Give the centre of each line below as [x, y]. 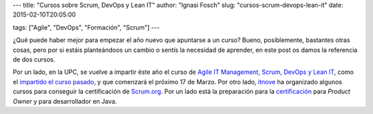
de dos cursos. [34, 59]
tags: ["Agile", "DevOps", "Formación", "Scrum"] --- [86, 27]
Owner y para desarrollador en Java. [65, 101]
